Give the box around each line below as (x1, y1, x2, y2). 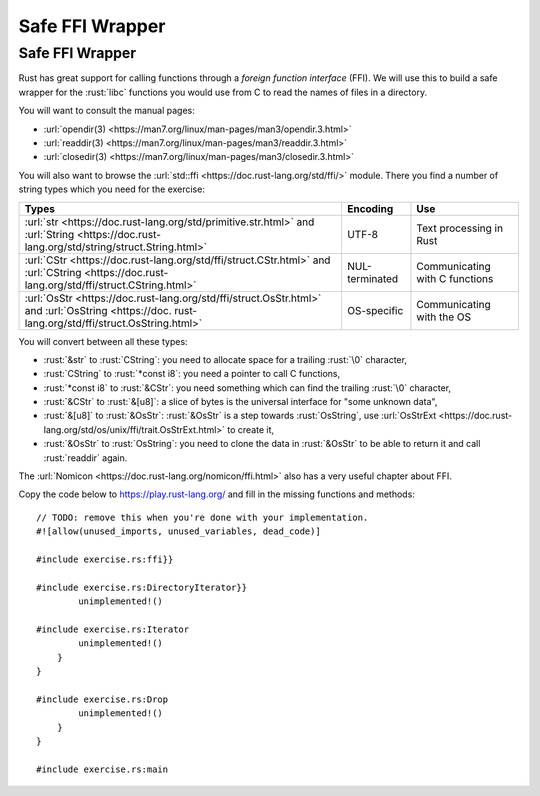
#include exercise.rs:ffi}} (36, 553, 174, 565)
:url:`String (24, 227, 75, 241)
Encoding (346, 201, 394, 215)
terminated (346, 271, 399, 285)
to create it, (226, 423, 275, 435)
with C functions (416, 271, 494, 285)
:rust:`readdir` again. (43, 451, 128, 464)
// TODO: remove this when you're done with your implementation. (36, 511, 369, 523)
